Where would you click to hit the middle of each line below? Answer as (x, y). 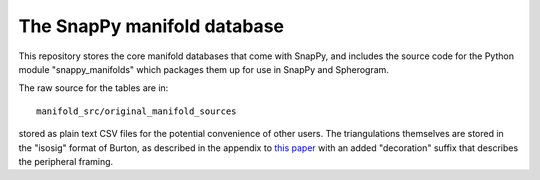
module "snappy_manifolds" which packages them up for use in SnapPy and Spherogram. (204, 69)
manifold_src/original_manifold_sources (136, 111)
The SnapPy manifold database (151, 26)
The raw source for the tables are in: (93, 88)
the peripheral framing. (66, 161)
